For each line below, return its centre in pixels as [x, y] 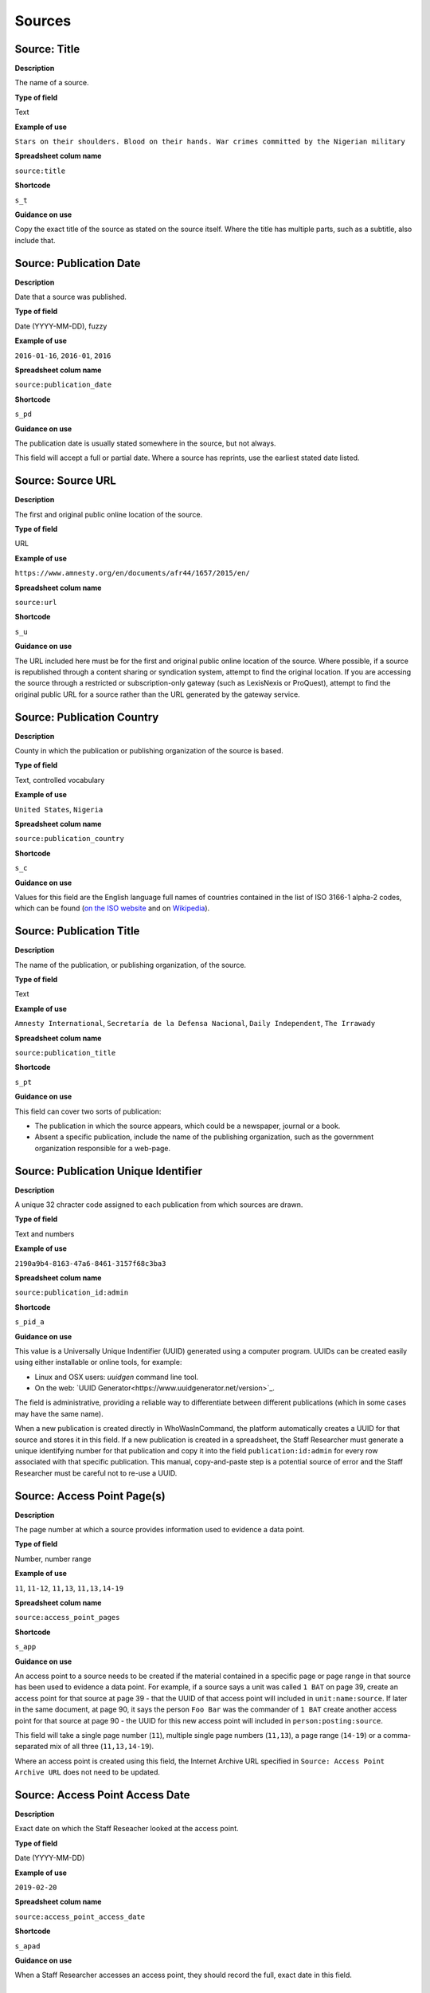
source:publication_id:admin [72, 1293]
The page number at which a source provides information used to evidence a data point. [160, 1530]
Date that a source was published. [71, 297]
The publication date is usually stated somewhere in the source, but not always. [145, 443]
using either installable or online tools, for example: [98, 1362]
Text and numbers [45, 1234]
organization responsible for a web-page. [103, 1148]
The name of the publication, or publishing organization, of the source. [131, 965]
